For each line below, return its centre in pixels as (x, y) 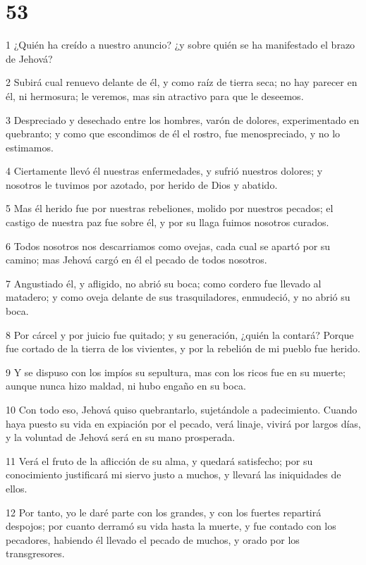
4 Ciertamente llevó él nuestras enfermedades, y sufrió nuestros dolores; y (164, 171)
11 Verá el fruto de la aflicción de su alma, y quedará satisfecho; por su (159, 460)
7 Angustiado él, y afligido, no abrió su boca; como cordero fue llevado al (164, 283)
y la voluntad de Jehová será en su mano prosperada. (121, 437)
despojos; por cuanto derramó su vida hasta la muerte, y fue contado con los (171, 526)
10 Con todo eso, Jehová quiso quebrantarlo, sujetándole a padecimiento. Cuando (182, 409)
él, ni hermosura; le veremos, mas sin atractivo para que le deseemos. (155, 95)
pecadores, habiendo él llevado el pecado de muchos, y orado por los (153, 539)
